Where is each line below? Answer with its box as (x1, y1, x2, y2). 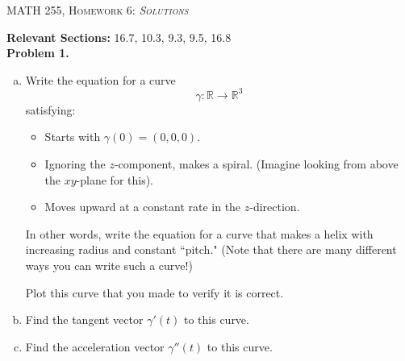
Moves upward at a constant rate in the (44, 198, 241, 215)
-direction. (249, 198, 300, 215)
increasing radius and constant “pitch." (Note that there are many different (25, 241, 397, 258)
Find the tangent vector (25, 311, 144, 328)
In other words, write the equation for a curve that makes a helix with (25, 225, 374, 242)
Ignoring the (44, 156, 106, 172)
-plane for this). (76, 171, 154, 188)
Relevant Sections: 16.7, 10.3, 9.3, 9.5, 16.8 (6, 28, 232, 45)
